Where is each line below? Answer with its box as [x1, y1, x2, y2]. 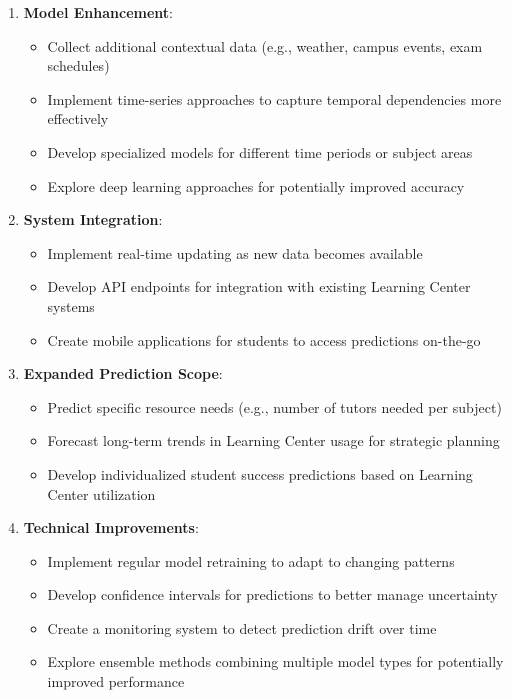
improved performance [47, 671, 185, 692]
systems [47, 295, 95, 316]
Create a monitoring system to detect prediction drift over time [47, 617, 437, 638]
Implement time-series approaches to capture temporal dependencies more [47, 88, 502, 109]
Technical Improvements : [23, 517, 199, 538]
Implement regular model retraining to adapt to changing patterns [47, 550, 455, 571]
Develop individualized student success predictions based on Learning [47, 463, 473, 484]
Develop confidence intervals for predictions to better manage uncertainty [47, 584, 498, 605]
